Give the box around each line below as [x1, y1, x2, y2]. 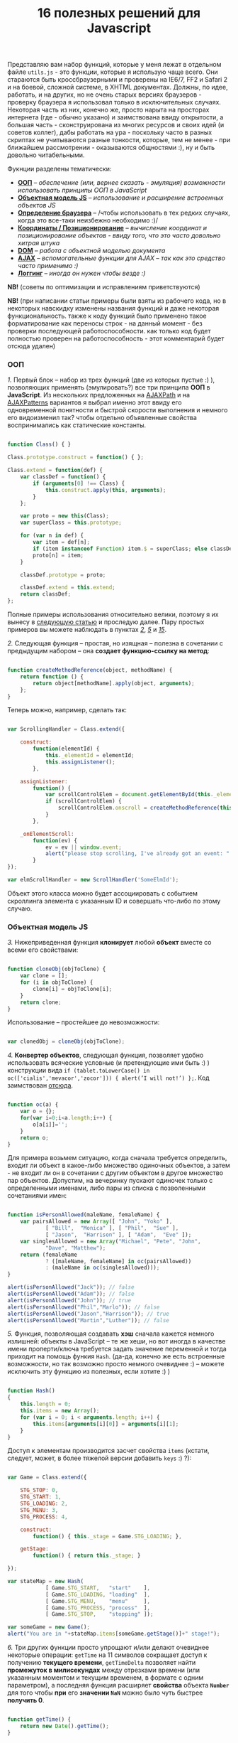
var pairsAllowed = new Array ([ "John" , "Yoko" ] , [20, 1218, 173, 1226]
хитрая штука [17, 239, 60, 247]
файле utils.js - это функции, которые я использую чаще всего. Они [7, 68, 218, 76]
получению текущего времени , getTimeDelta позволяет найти [7, 1658, 196, 1667]
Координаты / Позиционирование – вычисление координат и [17, 224, 208, 232]
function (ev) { [33, 837, 78, 844]
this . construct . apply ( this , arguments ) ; [45, 486, 166, 493]
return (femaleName [20, 1251, 78, 1258]
